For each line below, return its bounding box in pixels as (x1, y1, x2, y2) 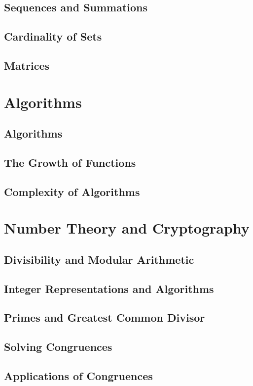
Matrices (4, 57, 50, 73)
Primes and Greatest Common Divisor (4, 310, 205, 325)
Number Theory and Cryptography (4, 218, 250, 238)
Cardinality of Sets (4, 29, 102, 44)
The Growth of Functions (4, 154, 136, 170)
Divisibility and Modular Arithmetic (4, 251, 194, 267)
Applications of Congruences (4, 368, 153, 383)
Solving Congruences (4, 339, 112, 354)
